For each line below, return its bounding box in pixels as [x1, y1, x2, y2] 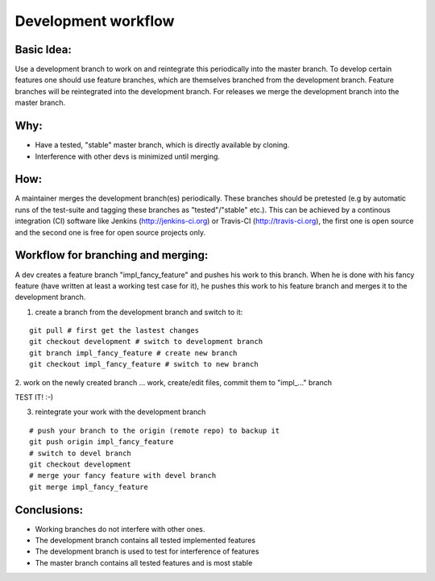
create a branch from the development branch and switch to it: [35, 307, 243, 317]
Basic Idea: [14, 43, 72, 56]
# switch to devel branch [29, 448, 132, 458]
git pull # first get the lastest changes [29, 326, 200, 335]
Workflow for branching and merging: [14, 248, 209, 262]
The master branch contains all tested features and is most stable [35, 558, 253, 567]
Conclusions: [14, 503, 84, 517]
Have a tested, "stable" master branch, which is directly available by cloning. [35, 140, 290, 150]
